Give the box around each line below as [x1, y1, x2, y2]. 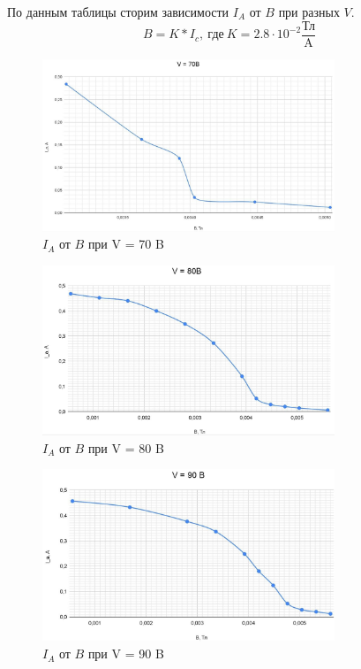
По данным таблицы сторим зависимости [7, 3, 229, 20]
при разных [278, 3, 340, 20]
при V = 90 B [87, 644, 164, 663]
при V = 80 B [87, 438, 164, 457]
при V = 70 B [87, 235, 164, 253]
